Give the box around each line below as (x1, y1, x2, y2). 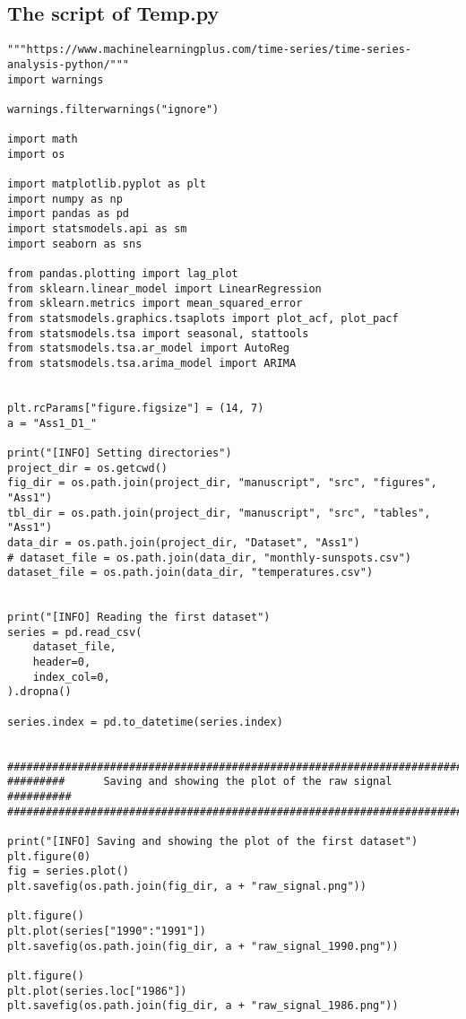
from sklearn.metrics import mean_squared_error (7, 297, 303, 310)
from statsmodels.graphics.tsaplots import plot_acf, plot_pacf (7, 312, 399, 326)
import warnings (7, 73, 104, 86)
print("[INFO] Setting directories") (7, 446, 232, 459)
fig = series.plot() (7, 865, 130, 878)
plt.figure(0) (7, 849, 91, 863)
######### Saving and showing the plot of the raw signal (7, 775, 393, 788)
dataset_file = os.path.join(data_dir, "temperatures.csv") (7, 566, 374, 579)
